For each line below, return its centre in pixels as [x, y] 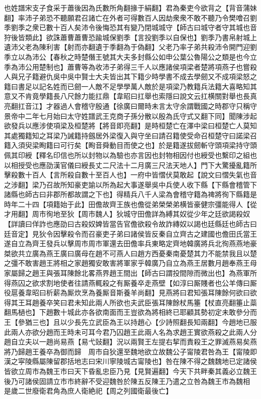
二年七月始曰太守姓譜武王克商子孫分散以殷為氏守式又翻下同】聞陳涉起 [141, 116]
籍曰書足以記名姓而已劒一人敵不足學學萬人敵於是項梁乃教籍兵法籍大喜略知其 [130, 86]
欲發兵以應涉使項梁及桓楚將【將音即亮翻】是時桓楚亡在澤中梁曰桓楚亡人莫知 [130, 126]
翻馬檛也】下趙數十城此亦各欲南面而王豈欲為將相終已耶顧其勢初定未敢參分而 [130, 312]
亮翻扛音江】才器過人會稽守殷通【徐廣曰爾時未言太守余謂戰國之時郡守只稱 [127, 106]
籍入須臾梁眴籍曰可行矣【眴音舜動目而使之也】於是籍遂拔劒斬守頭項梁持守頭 [130, 145]
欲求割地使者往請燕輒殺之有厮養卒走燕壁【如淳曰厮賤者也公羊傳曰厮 [144, 282]
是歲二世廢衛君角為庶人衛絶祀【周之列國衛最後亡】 [88, 391]
